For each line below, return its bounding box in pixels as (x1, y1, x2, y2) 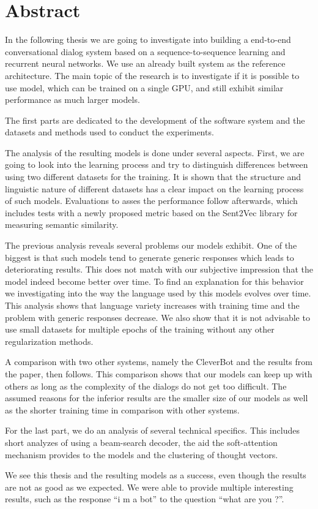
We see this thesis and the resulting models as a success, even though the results (5, 469, 306, 481)
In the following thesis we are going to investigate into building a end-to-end (5, 33, 291, 46)
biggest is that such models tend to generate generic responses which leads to (5, 251, 294, 263)
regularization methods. (5, 334, 94, 347)
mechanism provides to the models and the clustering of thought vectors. (5, 448, 278, 461)
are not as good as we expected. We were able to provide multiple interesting (5, 480, 294, 493)
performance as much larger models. (5, 93, 140, 106)
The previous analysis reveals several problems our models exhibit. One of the (5, 239, 297, 252)
